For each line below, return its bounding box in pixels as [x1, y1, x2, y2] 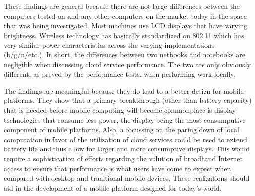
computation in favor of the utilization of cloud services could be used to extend [4, 134, 247, 144]
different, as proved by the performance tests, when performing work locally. [4, 69, 236, 79]
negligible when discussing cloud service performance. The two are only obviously [4, 59, 251, 69]
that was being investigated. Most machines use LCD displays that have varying [4, 20, 248, 31]
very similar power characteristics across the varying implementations [4, 40, 215, 50]
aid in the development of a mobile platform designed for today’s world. [4, 182, 222, 193]
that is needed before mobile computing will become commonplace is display [4, 104, 236, 115]
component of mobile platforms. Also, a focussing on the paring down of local [4, 124, 239, 135]
